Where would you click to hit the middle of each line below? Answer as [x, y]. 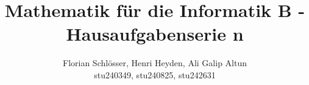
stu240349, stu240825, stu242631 [155, 74]
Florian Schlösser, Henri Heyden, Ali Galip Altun [155, 63]
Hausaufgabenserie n [155, 34]
